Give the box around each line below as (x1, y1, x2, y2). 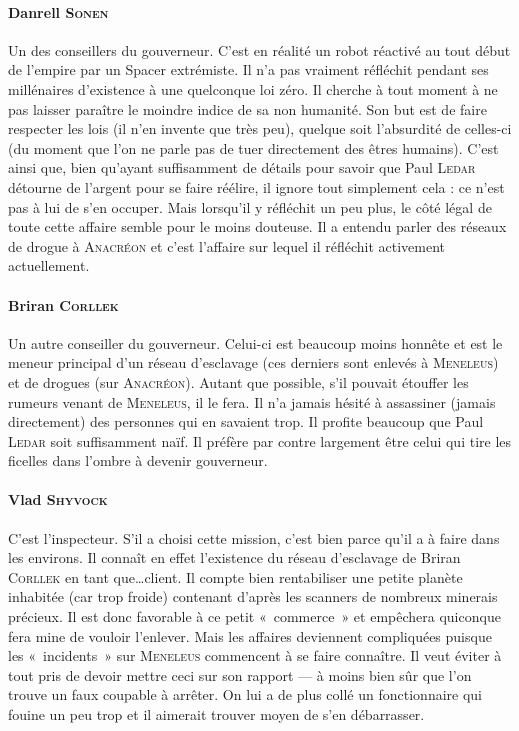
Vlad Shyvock (8, 489, 108, 510)
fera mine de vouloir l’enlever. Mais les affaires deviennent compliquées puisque (8, 625, 492, 646)
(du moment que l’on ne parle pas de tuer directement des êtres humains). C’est (8, 137, 499, 158)
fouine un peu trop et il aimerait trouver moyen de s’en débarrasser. (8, 704, 425, 725)
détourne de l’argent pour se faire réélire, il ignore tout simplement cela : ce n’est (8, 176, 505, 197)
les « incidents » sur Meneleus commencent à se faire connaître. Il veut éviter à (8, 645, 502, 666)
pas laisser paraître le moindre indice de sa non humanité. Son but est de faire (8, 98, 487, 119)
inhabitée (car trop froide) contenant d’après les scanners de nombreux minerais (8, 586, 498, 607)
